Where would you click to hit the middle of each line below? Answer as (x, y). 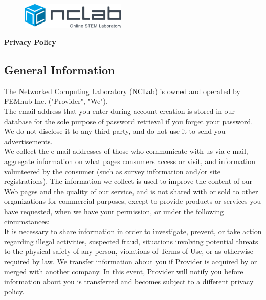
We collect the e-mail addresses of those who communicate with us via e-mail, (126, 151)
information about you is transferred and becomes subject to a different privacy (129, 281)
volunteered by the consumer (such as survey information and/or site (112, 171)
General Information (60, 70)
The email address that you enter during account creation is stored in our (119, 111)
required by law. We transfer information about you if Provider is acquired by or (131, 261)
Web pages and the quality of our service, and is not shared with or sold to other (131, 191)
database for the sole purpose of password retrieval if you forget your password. (129, 121)
